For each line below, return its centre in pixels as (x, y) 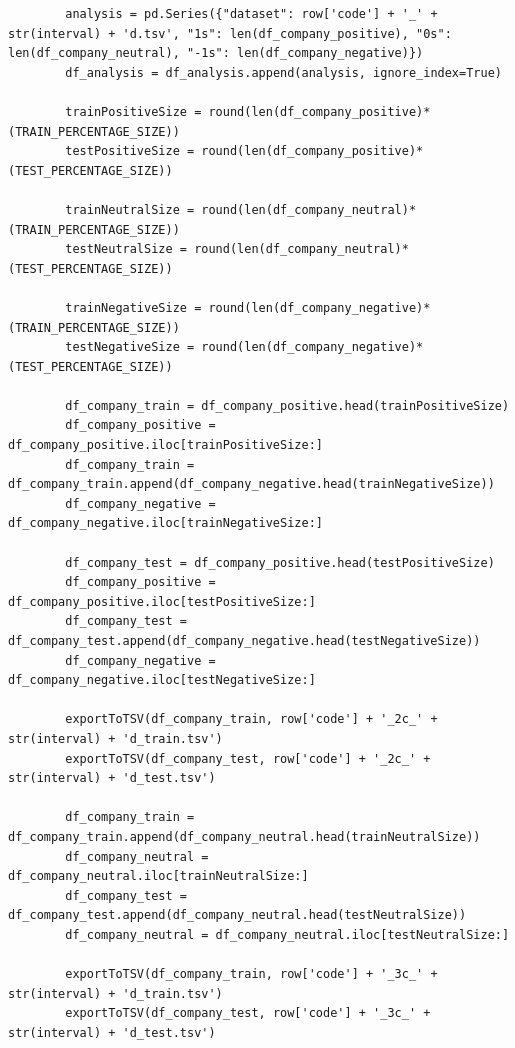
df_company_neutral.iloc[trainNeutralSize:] (158, 876)
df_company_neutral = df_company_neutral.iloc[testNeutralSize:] (287, 934)
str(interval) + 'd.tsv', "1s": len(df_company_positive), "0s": (230, 33)
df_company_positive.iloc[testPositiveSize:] (162, 601)
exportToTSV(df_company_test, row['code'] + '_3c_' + (248, 1013)
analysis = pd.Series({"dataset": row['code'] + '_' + (251, 14)
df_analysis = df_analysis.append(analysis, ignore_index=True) (283, 72)
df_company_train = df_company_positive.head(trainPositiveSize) (287, 405)
